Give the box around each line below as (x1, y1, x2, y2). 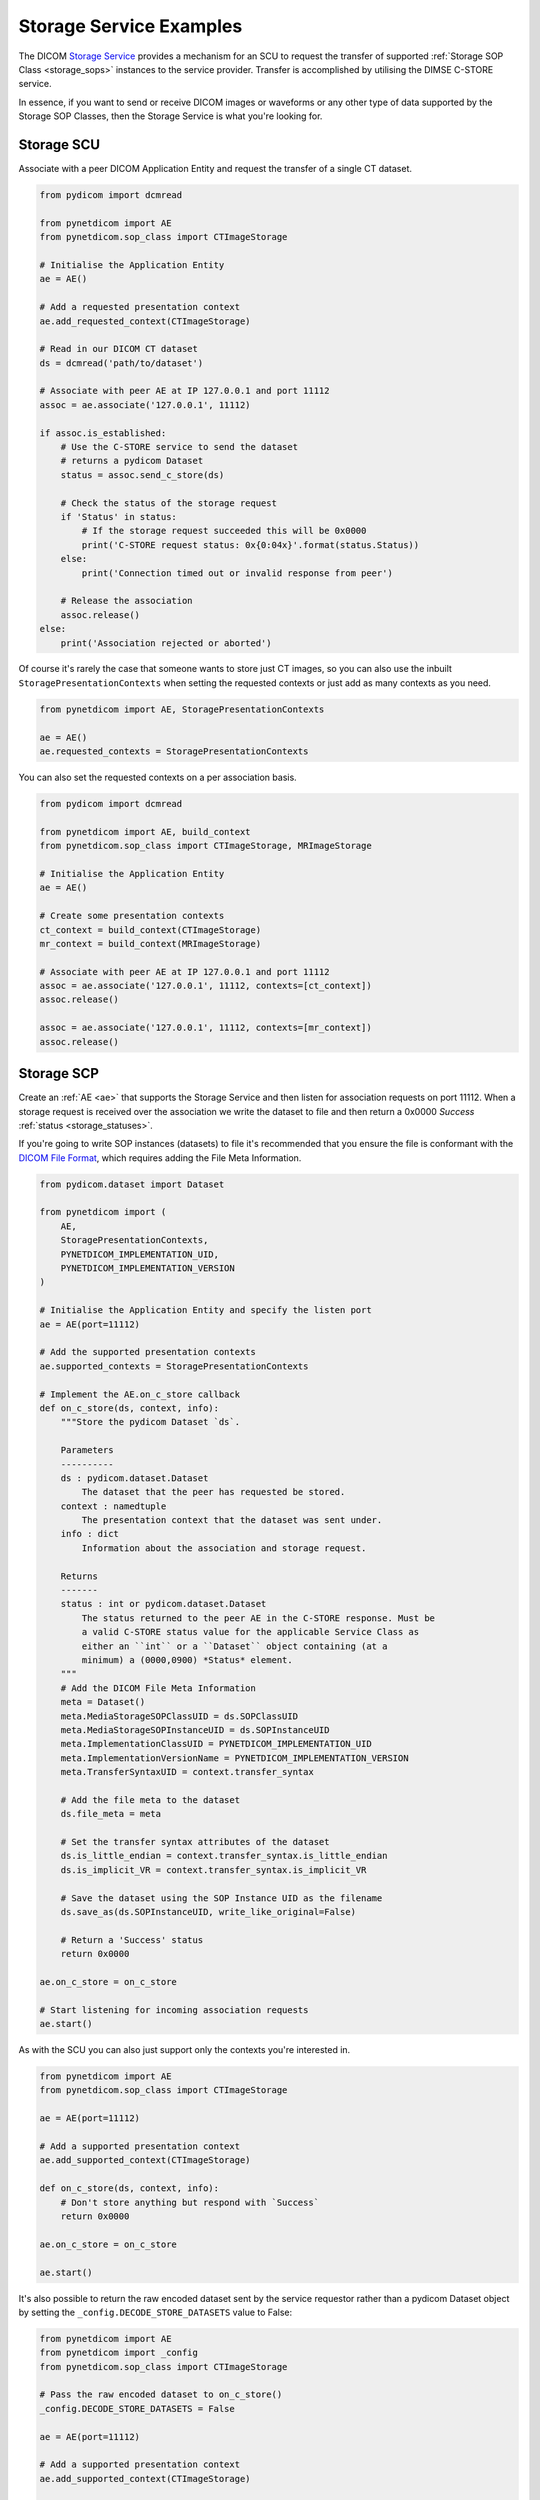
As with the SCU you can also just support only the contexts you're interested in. (18, 2044, 351, 2056)
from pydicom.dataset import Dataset (39, 1178, 225, 1190)
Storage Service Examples (18, 15, 243, 37)
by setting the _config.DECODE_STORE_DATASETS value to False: (18, 2306, 293, 2318)
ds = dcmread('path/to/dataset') (39, 357, 204, 369)
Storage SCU (18, 136, 100, 153)
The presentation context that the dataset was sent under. (81, 1515, 383, 1526)
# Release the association (60, 595, 194, 607)
